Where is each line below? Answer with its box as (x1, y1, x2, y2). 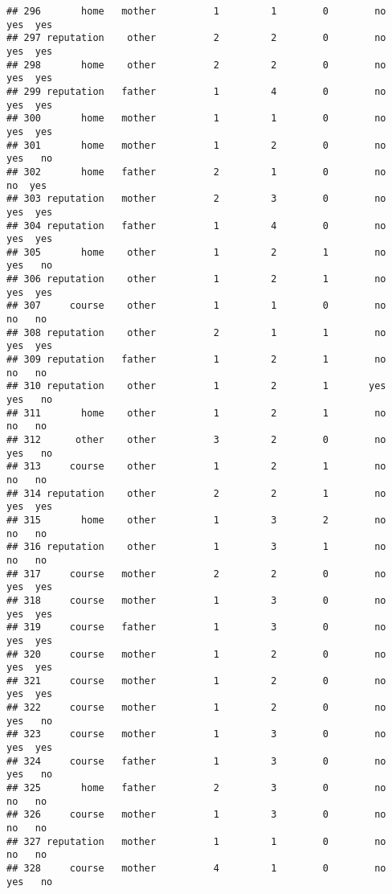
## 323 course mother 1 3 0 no (6, 728, 386, 740)
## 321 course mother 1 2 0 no (6, 675, 386, 687)
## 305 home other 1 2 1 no (6, 246, 386, 258)
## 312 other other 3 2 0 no (6, 434, 386, 445)
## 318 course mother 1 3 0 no (6, 594, 386, 606)
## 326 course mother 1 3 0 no (6, 809, 386, 821)
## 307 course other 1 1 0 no (6, 300, 386, 312)
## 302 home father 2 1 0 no (6, 166, 386, 178)
